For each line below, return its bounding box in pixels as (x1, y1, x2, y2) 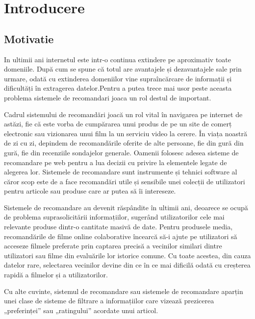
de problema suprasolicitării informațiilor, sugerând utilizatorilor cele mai (4, 212, 225, 222)
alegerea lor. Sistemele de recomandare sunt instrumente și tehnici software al (4, 167, 237, 177)
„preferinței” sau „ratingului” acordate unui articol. (4, 305, 158, 315)
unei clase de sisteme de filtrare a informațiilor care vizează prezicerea (4, 295, 214, 306)
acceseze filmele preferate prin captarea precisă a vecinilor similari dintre (4, 241, 222, 251)
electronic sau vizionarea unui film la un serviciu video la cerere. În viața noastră (4, 128, 247, 138)
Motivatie (4, 31, 54, 46)
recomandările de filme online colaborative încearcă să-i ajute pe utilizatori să (4, 231, 237, 241)
